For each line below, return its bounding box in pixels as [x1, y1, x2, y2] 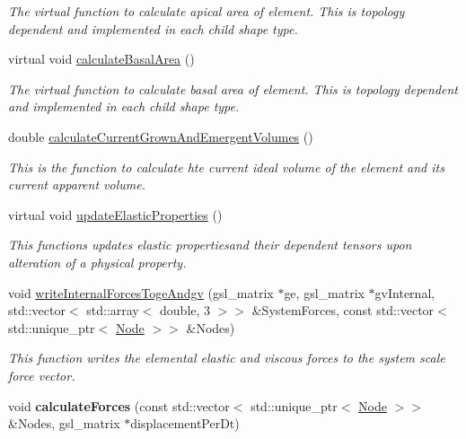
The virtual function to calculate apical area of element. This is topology [8, 2, 405, 20]
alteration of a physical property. [8, 252, 187, 271]
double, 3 [160, 301, 211, 320]
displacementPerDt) [130, 414, 240, 433]
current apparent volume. [8, 175, 145, 194]
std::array [86, 301, 139, 320]
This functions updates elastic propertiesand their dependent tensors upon [8, 235, 412, 254]
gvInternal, [374, 283, 435, 302]
